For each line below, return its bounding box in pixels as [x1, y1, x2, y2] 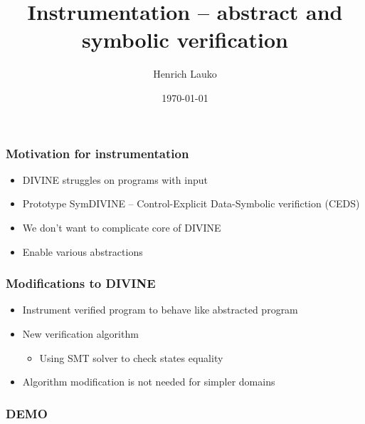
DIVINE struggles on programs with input [22, 172, 208, 187]
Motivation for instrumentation [6, 144, 189, 162]
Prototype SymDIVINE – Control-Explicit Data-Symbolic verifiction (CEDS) [22, 196, 360, 211]
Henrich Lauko [153, 66, 217, 81]
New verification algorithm [22, 326, 139, 341]
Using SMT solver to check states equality [39, 350, 223, 365]
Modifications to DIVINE [6, 274, 156, 292]
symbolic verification [82, 25, 288, 54]
